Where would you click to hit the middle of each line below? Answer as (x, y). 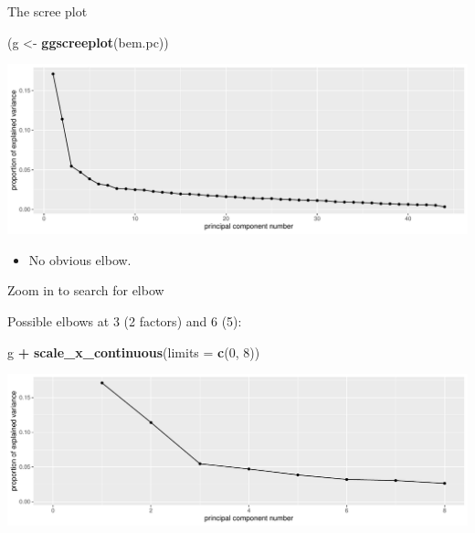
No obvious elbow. (80, 259)
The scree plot (47, 11)
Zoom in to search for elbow (86, 290)
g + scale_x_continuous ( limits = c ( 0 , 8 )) (134, 352)
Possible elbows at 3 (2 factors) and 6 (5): (125, 321)
